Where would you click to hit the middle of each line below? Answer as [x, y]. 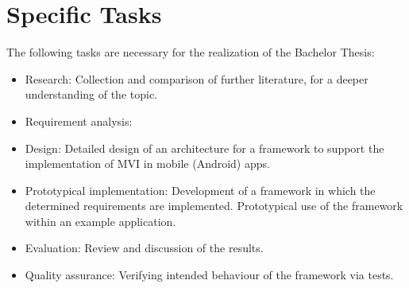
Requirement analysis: [79, 121]
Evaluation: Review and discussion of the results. [144, 248]
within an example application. [100, 221]
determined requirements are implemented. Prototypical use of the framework [214, 206]
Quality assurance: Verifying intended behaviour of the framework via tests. [209, 275]
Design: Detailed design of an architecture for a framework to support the [204, 148]
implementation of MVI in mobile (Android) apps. [147, 163]
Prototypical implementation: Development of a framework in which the [200, 190]
